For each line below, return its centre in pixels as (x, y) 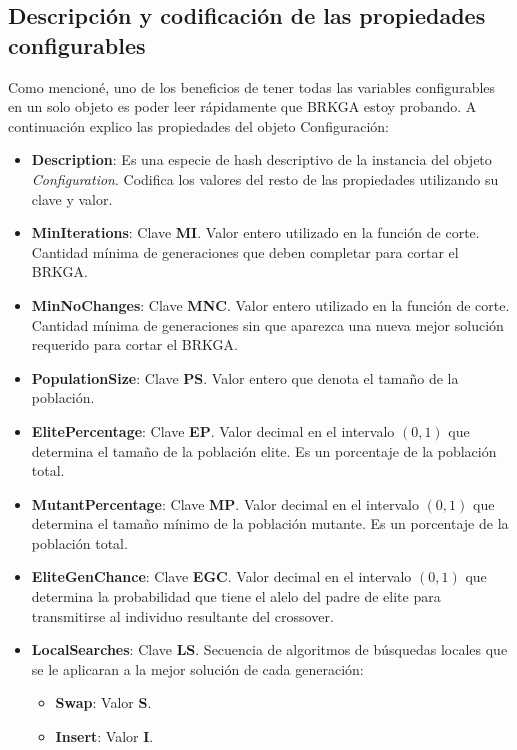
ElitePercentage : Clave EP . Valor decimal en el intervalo (213, 430)
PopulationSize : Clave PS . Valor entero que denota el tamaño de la (245, 377)
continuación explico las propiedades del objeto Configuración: (198, 125)
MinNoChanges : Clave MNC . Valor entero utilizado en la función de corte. (270, 304)
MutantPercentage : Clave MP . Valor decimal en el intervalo (225, 503)
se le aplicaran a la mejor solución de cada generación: (197, 668)
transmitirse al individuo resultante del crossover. (182, 615)
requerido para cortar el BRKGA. (134, 344)
